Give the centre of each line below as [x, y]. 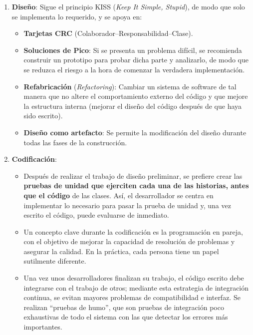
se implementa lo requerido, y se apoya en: [77, 16]
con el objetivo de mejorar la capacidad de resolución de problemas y [129, 241]
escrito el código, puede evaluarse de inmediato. [96, 215]
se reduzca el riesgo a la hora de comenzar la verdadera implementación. [134, 69]
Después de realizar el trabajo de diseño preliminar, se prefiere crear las [133, 175]
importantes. [43, 327]
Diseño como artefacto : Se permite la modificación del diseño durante [135, 132]
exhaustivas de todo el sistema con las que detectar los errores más [126, 317]
